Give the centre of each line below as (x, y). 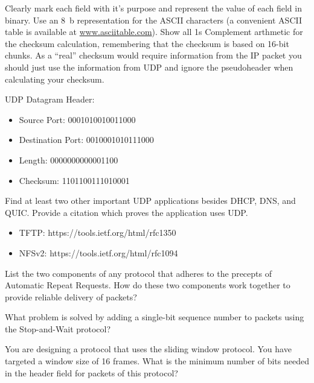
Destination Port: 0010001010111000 (86, 140)
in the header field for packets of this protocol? (91, 372)
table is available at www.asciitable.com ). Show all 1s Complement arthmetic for (154, 32)
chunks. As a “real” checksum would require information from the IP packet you (153, 55)
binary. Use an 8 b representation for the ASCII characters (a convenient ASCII (154, 20)
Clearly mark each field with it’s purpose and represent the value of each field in (153, 8)
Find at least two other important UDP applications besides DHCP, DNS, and (150, 201)
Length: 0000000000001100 (69, 160)
